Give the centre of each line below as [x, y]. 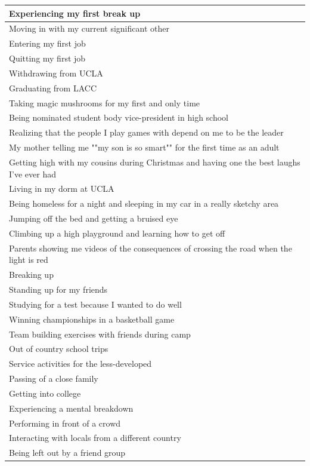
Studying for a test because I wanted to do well [95, 304]
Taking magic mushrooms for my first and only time [105, 102]
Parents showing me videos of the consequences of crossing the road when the [151, 248]
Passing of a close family [54, 378]
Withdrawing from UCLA [56, 73]
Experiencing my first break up [75, 13]
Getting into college [45, 393]
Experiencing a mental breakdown [71, 408]
